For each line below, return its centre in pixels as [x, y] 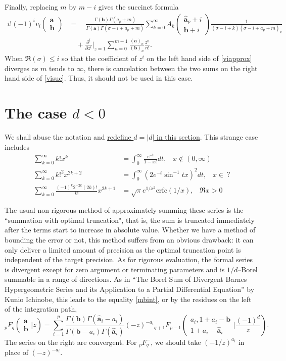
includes [17, 146]
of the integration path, [41, 309]
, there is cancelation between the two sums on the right [171, 68]
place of [17, 352]
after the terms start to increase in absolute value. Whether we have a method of [130, 230]
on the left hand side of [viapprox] [199, 58]
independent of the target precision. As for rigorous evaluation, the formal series [129, 259]
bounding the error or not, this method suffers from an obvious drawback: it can [129, 239]
